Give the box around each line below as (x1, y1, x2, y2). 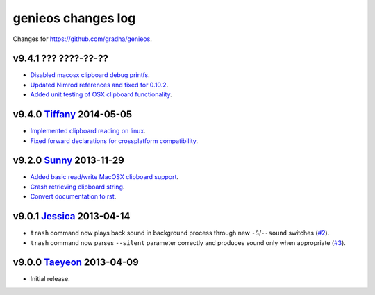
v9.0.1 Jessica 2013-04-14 (12, 210, 131, 222)
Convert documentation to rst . (30, 192, 117, 201)
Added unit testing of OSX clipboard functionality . (30, 90, 173, 99)
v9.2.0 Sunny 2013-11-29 (12, 155, 124, 167)
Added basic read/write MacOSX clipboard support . (30, 173, 179, 181)
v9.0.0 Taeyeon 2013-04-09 (12, 257, 139, 269)
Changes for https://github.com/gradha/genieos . (12, 35, 152, 43)
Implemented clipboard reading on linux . (30, 127, 146, 135)
